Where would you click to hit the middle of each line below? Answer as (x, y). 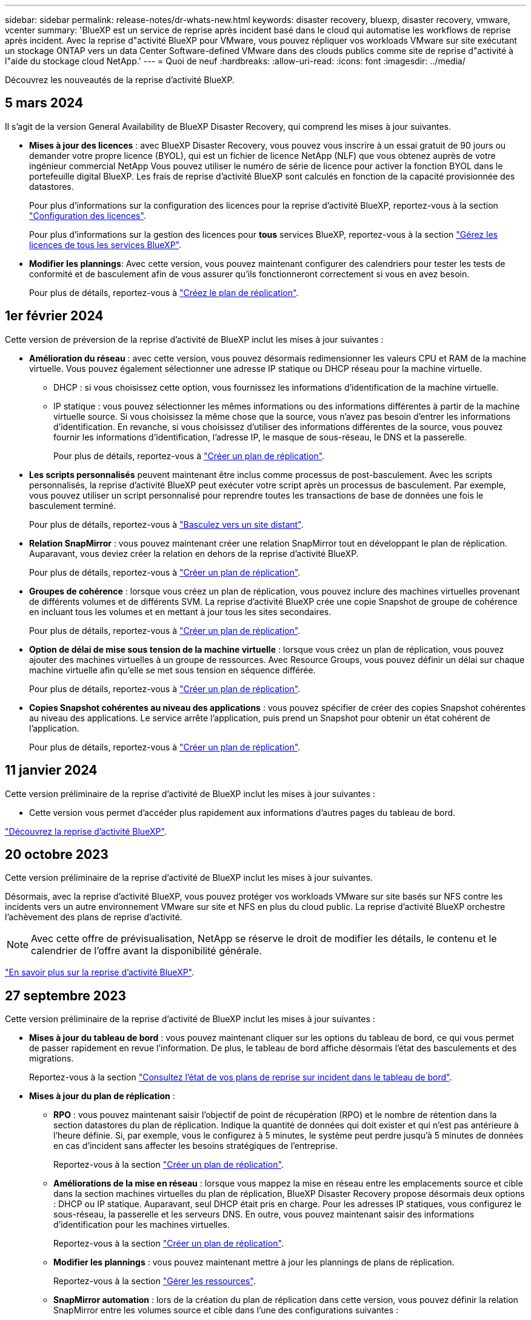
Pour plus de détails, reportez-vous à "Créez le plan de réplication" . (164, 292)
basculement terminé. (73, 505)
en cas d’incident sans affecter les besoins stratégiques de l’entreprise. (195, 1146)
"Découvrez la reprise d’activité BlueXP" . (86, 831)
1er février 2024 (54, 316)
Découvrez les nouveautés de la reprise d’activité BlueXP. (120, 80)
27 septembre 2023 (66, 995)
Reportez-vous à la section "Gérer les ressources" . (155, 1281)
